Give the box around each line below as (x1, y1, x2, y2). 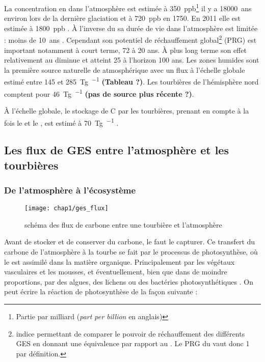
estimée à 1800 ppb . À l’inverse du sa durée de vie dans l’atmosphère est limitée (4, 22, 258, 33)
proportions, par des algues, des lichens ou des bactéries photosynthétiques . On (4, 276, 253, 287)
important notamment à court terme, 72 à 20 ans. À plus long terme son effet (4, 44, 247, 55)
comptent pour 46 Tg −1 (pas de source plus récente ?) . (4, 87, 194, 99)
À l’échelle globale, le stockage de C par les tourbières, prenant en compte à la (4, 105, 249, 116)
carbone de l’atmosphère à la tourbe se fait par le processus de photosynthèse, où (4, 246, 258, 257)
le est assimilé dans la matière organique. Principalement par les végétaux (4, 256, 235, 267)
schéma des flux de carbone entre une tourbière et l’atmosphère (24, 219, 222, 230)
